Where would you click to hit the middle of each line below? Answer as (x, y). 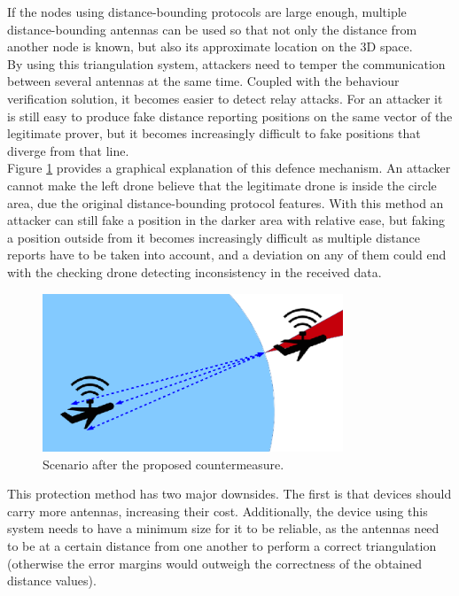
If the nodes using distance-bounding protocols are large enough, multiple (207, 12)
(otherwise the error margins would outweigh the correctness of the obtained (215, 563)
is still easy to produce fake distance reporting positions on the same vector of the (230, 116)
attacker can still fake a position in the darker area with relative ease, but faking (226, 220)
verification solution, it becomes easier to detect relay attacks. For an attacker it (225, 98)
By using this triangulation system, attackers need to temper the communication (226, 63)
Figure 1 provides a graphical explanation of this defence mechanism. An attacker (229, 168)
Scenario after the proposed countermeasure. (163, 464)
